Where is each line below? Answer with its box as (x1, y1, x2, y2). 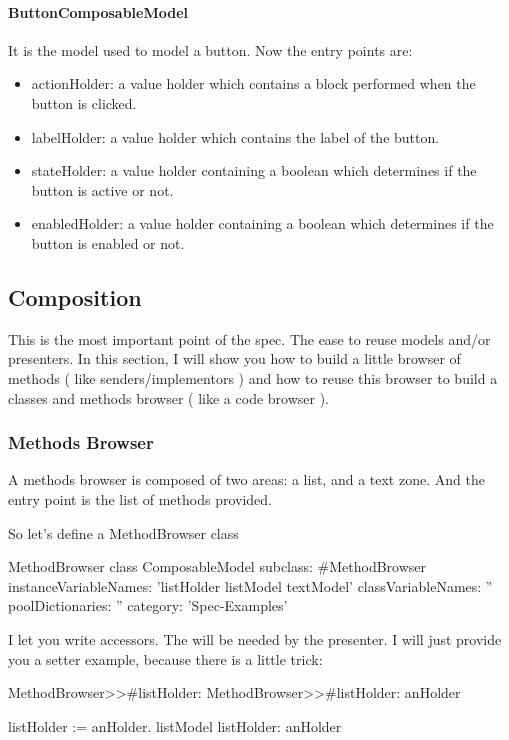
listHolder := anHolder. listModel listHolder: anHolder (8, 715, 342, 736)
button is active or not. (31, 179, 174, 200)
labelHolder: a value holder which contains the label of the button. (31, 126, 440, 147)
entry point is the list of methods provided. (8, 488, 272, 509)
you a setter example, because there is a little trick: (8, 648, 323, 669)
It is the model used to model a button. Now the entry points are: (8, 39, 413, 60)
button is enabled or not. (31, 232, 185, 253)
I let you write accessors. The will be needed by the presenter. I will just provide (8, 628, 502, 649)
